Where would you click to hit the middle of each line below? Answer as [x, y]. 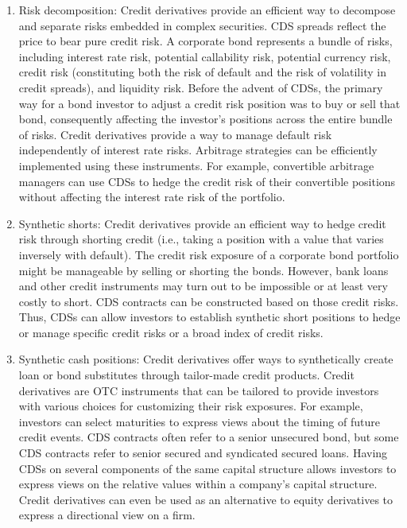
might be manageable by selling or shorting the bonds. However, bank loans [203, 270]
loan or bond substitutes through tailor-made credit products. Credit [186, 375]
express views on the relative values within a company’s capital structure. [198, 484]
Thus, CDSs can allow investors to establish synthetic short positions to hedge [209, 317]
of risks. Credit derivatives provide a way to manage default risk [175, 134]
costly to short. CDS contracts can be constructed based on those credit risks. [209, 301]
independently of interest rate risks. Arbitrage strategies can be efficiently [198, 150]
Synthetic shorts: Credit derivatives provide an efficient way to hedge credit [202, 223]
